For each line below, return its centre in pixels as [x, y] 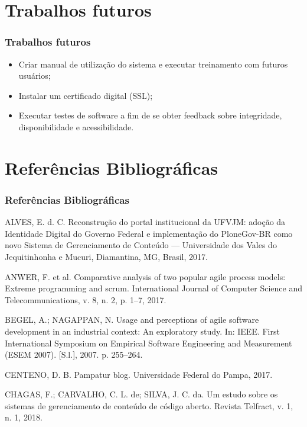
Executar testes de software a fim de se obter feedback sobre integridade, [150, 115]
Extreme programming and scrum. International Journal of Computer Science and [153, 288]
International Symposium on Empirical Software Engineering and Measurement [148, 343]
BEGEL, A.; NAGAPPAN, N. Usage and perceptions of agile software [132, 320]
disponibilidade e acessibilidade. [76, 126]
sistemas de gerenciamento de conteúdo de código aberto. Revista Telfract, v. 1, [149, 405]
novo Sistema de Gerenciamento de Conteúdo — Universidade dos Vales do [141, 245]
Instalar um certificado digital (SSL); [86, 95]
